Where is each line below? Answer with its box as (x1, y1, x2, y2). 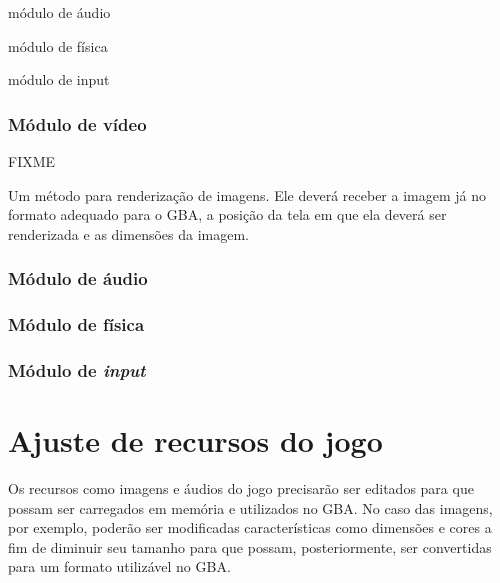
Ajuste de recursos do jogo (8, 420, 383, 461)
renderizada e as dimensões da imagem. (8, 223, 249, 244)
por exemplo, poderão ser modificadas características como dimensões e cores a (8, 517, 492, 538)
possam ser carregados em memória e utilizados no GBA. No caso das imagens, (8, 497, 493, 518)
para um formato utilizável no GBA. (8, 556, 231, 577)
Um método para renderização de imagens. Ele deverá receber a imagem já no (8, 184, 487, 205)
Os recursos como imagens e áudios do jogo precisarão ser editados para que (8, 478, 474, 499)
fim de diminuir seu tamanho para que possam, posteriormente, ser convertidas (8, 536, 492, 557)
